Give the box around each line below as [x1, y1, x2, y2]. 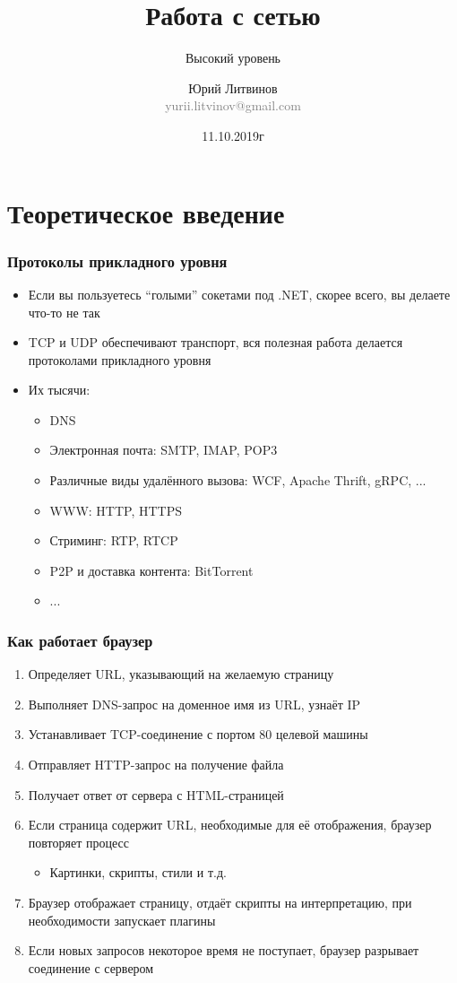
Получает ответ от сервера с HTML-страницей [28, 785, 284, 804]
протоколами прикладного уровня [28, 350, 211, 369]
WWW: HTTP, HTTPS [49, 500, 182, 519]
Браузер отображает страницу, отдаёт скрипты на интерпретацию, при [28, 893, 412, 911]
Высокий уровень [185, 48, 281, 67]
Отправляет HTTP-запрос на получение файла [28, 755, 284, 774]
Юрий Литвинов [188, 78, 278, 97]
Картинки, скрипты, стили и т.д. [49, 863, 227, 882]
